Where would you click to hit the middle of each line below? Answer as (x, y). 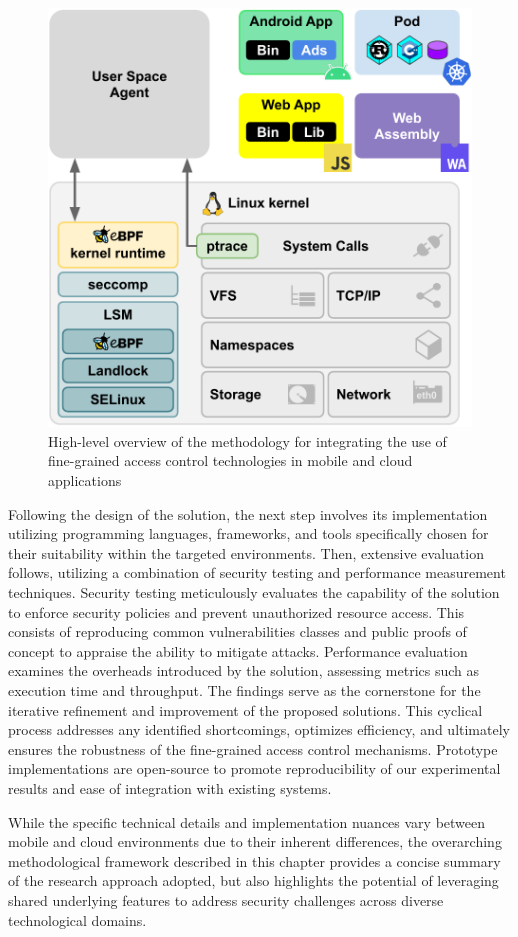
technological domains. (77, 919)
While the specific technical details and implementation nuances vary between (247, 821)
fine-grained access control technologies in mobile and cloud (230, 460)
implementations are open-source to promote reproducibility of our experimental (254, 768)
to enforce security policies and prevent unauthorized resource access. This (236, 611)
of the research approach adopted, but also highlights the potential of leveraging (253, 880)
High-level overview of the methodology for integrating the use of (247, 440)
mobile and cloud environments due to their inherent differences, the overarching (255, 841)
